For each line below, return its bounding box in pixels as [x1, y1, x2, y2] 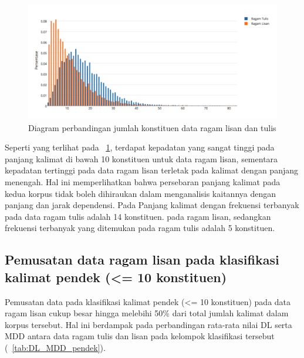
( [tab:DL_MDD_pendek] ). [5, 341, 106, 353]
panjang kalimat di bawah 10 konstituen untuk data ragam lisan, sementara [5, 152, 278, 165]
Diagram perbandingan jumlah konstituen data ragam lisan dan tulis [28, 121, 276, 133]
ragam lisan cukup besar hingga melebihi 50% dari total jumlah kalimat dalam [5, 307, 289, 319]
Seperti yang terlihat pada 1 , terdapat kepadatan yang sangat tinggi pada [5, 141, 275, 153]
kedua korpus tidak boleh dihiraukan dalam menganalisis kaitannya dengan [5, 187, 276, 199]
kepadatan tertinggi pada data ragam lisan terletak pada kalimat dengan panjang [5, 164, 298, 176]
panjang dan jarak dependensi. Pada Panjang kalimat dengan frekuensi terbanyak [5, 199, 299, 211]
